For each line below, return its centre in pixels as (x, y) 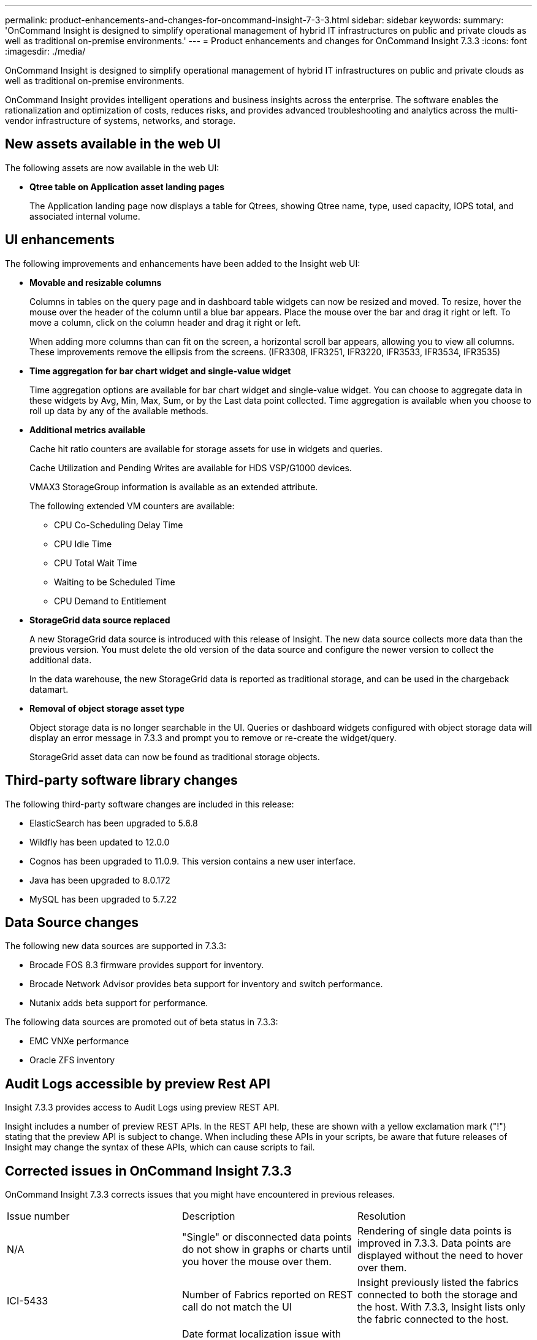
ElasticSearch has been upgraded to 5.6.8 (114, 823)
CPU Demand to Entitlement (110, 601)
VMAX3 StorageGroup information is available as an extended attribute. (174, 487)
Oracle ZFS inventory (72, 1060)
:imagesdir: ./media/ (45, 51)
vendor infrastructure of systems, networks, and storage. (120, 121)
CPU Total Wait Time (96, 563)
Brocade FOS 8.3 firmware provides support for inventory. (147, 965)
